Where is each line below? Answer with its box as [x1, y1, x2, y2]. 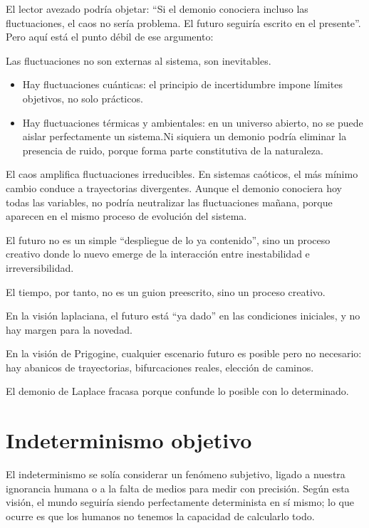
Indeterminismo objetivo [6, 426, 252, 455]
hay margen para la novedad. [6, 322, 132, 337]
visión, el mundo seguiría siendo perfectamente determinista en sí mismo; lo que [6, 495, 354, 509]
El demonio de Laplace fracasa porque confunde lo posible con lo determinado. [6, 384, 349, 398]
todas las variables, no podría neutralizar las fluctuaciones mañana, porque [6, 194, 333, 209]
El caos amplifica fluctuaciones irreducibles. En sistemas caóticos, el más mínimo [6, 167, 358, 181]
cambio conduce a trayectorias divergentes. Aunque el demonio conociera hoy [6, 180, 342, 195]
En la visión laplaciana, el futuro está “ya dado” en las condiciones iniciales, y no [6, 308, 360, 323]
